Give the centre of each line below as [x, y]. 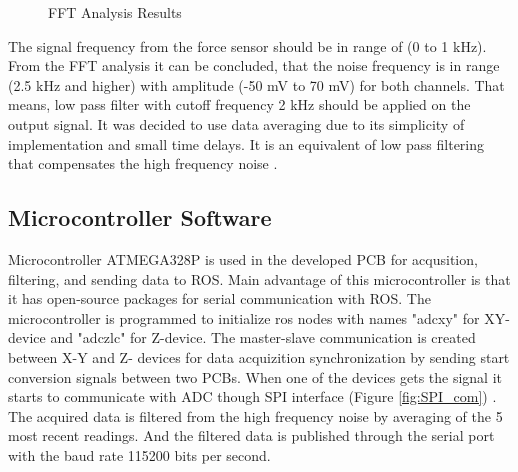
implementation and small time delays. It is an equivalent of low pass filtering [246, 143]
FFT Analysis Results [115, 12]
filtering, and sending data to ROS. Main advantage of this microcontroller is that [259, 278]
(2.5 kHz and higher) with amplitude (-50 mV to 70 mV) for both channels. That [256, 84]
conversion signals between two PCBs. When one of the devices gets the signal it [255, 376]
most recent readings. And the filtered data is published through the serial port [251, 435]
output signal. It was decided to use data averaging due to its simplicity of [236, 123]
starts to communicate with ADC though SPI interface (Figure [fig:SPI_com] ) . [252, 396]
